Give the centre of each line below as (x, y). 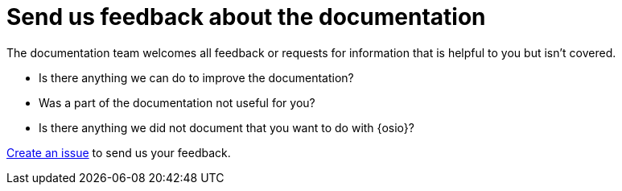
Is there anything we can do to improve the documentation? (196, 77)
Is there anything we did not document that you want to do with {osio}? (227, 127)
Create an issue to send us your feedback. (119, 152)
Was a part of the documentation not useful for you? (177, 102)
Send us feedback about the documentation (246, 17)
